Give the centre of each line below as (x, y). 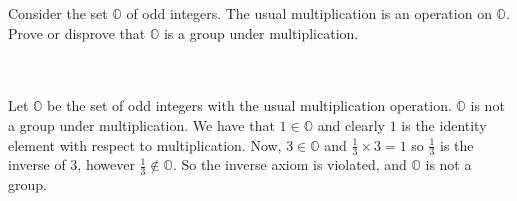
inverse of (37, 164)
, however (106, 164)
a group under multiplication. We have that (141, 124)
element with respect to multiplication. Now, (145, 144)
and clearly (351, 124)
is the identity (444, 124)
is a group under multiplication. (261, 32)
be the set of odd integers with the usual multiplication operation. (249, 105)
